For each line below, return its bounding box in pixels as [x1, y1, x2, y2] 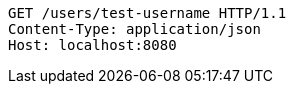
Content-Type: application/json [8, 21, 261, 37]
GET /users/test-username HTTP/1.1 [8, 5, 287, 21]
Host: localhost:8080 [8, 37, 177, 53]
